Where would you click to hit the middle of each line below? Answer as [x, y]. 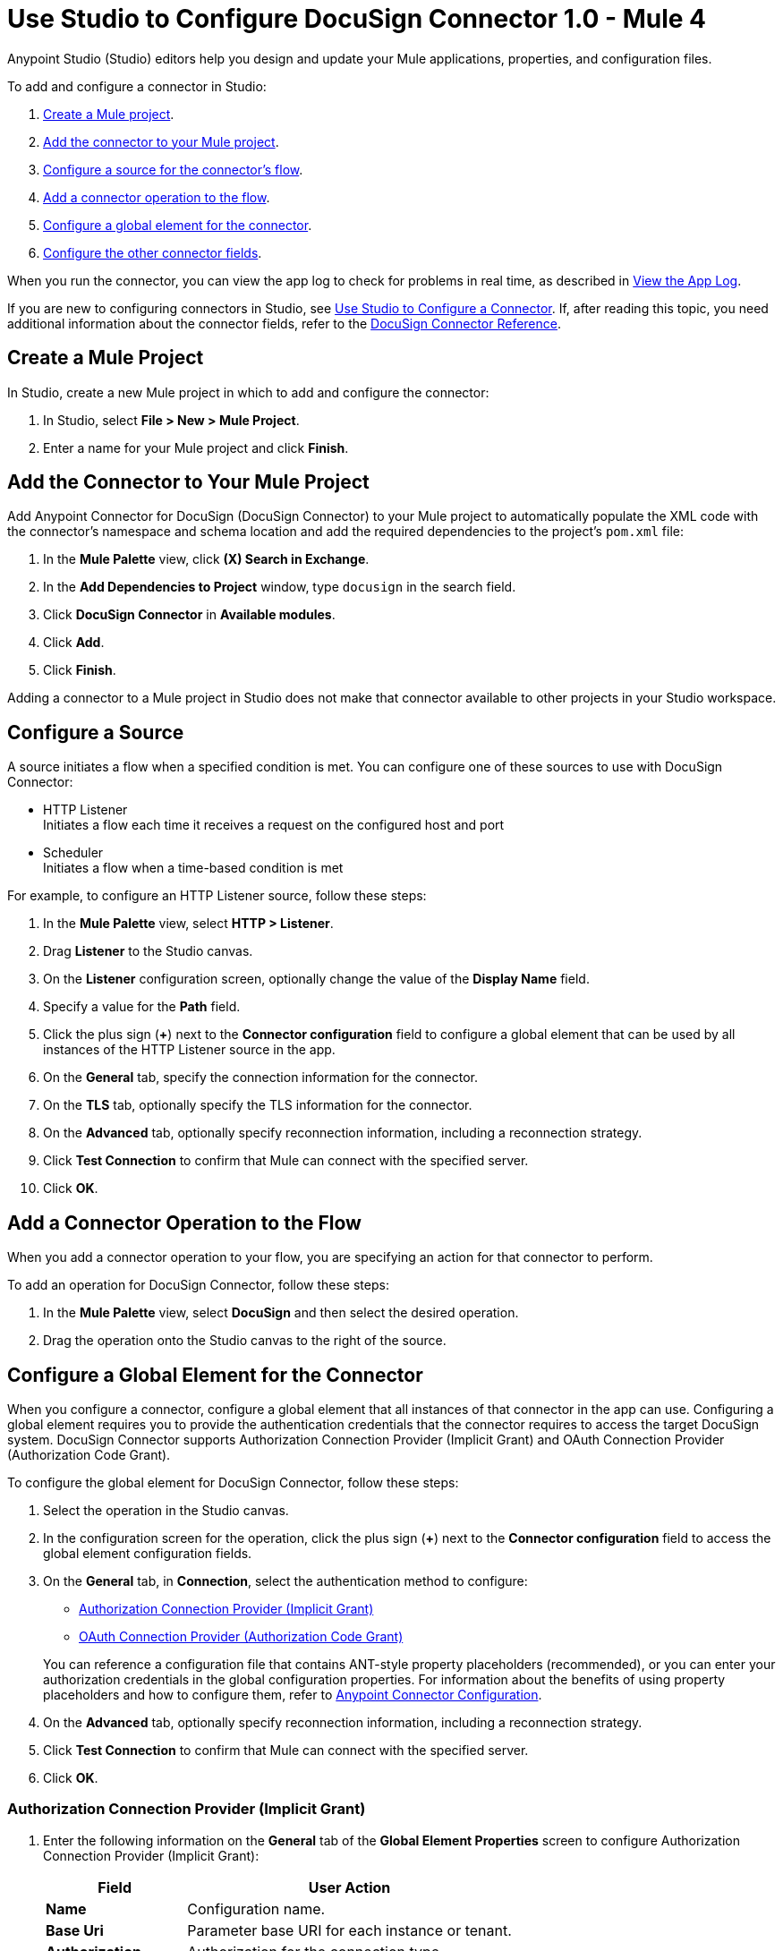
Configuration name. [256, 1908]
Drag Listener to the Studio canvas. [148, 951]
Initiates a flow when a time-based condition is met [193, 868]
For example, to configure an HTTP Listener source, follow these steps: [217, 896]
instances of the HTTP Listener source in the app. [189, 1050]
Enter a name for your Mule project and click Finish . [196, 447]
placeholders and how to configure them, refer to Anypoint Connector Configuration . [293, 1694]
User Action [349, 1887]
